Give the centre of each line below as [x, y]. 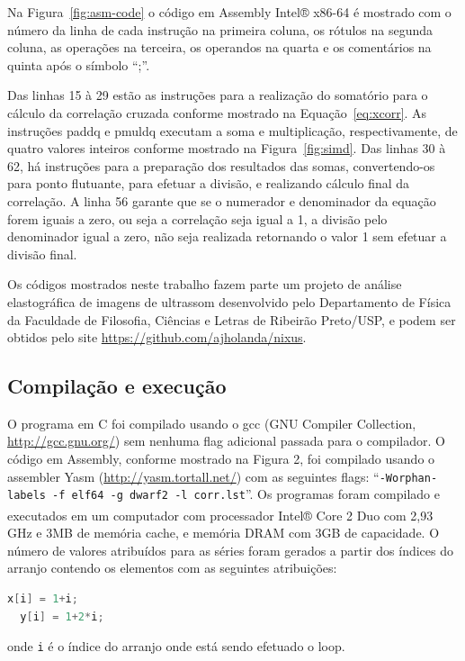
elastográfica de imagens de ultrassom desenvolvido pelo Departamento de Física [229, 301]
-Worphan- [408, 478]
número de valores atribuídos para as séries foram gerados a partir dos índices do [231, 550]
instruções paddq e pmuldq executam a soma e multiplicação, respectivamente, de [232, 130]
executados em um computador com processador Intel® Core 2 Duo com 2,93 [220, 515]
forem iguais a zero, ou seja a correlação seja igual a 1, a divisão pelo [197, 218]
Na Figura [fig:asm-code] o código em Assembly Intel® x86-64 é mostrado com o [229, 12]
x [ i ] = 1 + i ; [43, 599]
